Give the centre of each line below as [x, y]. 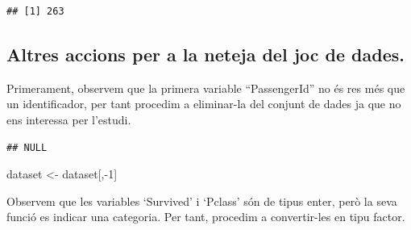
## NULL [27, 147]
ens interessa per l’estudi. [69, 119]
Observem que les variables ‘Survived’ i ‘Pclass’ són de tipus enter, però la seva [202, 201]
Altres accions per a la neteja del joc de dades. [205, 54]
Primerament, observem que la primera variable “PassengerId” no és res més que [206, 88]
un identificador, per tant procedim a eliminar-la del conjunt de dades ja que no [204, 104]
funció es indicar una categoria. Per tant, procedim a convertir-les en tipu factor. [206, 217]
